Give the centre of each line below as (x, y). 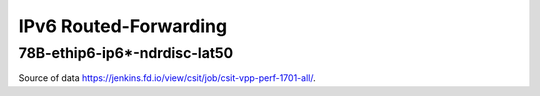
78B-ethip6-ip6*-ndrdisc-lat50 (126, 53)
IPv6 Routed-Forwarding (123, 26)
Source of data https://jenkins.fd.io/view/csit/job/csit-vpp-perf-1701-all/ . (167, 78)
